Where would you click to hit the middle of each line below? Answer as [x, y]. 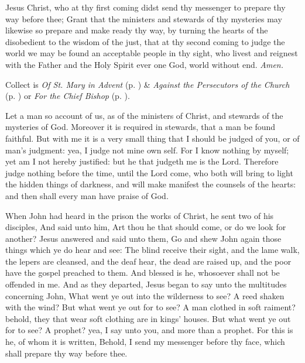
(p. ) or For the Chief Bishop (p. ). [68, 96]
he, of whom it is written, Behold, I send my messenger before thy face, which [145, 342]
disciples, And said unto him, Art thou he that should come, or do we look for [146, 227]
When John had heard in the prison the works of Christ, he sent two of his [140, 215]
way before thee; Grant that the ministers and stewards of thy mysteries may [144, 18]
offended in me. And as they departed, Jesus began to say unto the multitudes [146, 284]
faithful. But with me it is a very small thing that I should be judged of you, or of [152, 138]
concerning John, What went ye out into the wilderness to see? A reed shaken [145, 295]
